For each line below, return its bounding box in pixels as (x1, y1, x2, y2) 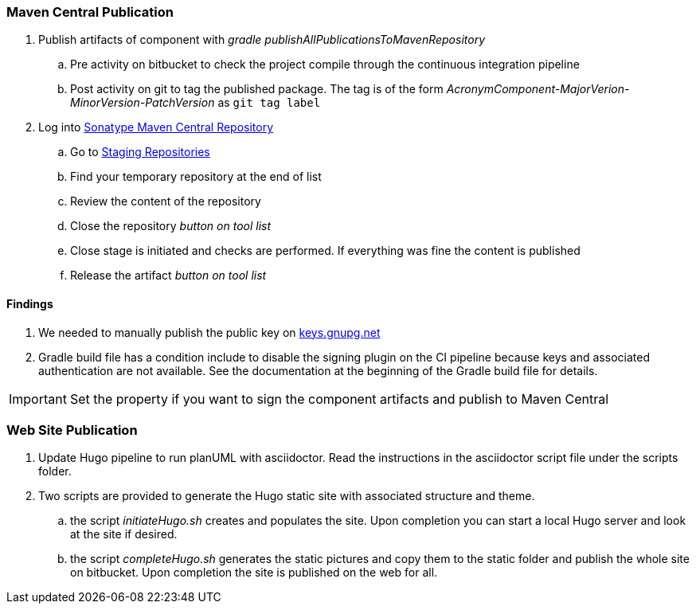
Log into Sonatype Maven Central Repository (38, 120, 274, 135)
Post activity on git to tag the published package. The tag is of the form (70, 82, 444, 96)
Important (9, 390, 67, 407)
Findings (6, 296, 53, 311)
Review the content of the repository (70, 194, 261, 209)
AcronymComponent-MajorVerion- (446, 82, 630, 96)
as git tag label (217, 96, 321, 110)
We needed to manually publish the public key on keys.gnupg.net (38, 325, 381, 339)
